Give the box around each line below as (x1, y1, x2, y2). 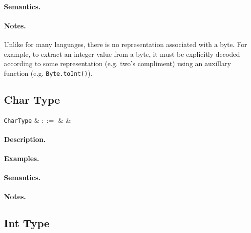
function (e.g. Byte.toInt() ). (4, 68, 93, 78)
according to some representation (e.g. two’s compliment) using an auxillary (4, 58, 231, 69)
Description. (4, 134, 46, 144)
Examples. (4, 153, 39, 163)
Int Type (4, 215, 50, 231)
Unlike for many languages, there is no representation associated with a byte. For (4, 39, 247, 49)
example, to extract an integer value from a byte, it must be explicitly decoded (4, 48, 240, 59)
